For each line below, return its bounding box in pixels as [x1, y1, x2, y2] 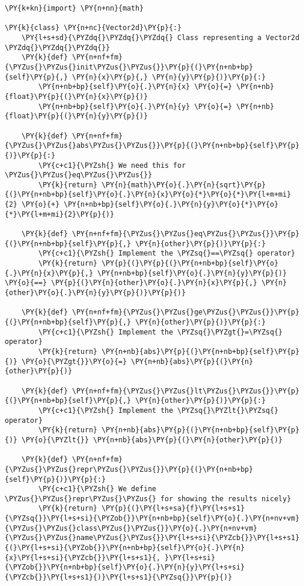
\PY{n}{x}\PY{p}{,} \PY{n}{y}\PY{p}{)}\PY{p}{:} [72, 72, 266, 81]
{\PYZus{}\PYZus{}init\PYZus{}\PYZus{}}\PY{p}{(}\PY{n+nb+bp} [5, 62, 253, 71]
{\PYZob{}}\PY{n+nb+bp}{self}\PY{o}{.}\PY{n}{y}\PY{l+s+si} [5, 563, 245, 572]
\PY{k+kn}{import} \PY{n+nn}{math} [5, 4, 144, 12]
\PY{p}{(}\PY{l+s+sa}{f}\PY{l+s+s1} [101, 504, 245, 513]
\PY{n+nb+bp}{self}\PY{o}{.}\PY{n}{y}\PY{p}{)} [97, 269, 287, 277]
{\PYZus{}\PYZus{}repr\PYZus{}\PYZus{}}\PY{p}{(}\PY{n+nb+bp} [5, 465, 253, 474]
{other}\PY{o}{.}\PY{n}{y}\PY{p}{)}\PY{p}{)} [5, 289, 186, 297]
